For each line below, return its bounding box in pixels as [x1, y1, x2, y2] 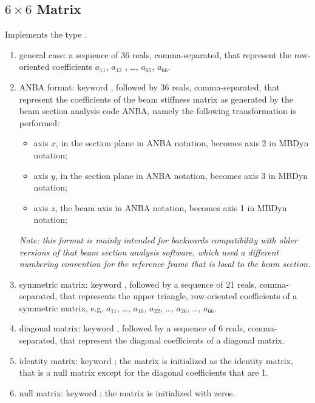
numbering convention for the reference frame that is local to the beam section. [19, 257, 311, 270]
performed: [19, 116, 60, 129]
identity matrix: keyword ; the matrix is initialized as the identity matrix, [19, 354, 293, 367]
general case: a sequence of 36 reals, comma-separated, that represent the [19, 48, 291, 61]
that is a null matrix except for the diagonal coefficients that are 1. [19, 366, 268, 379]
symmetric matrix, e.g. [19, 301, 104, 314]
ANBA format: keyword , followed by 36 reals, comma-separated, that [19, 80, 280, 93]
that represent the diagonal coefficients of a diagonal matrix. [59, 334, 285, 347]
